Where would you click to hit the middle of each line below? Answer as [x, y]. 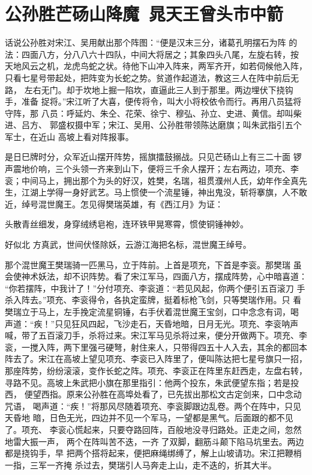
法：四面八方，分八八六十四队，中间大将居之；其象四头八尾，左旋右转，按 [152, 54]
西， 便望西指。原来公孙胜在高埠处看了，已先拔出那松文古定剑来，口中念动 [153, 394]
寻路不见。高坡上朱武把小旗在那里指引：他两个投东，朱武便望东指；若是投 [152, 382]
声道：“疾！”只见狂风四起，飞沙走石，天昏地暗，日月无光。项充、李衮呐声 [152, 323]
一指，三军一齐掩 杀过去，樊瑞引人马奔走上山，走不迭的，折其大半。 [141, 464]
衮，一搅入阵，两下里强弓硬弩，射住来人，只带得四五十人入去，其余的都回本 [156, 347]
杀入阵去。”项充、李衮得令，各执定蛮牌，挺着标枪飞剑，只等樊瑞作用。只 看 [153, 300]
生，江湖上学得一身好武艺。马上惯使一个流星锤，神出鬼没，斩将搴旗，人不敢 [156, 192]
